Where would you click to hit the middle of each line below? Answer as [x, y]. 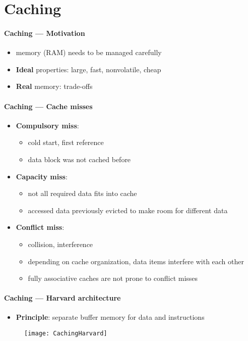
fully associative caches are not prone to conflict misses [113, 278]
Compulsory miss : [47, 125]
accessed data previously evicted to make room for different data [128, 210]
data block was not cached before [79, 159]
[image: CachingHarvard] [66, 334]
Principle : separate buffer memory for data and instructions [110, 317]
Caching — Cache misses [48, 106]
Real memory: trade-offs [54, 86]
